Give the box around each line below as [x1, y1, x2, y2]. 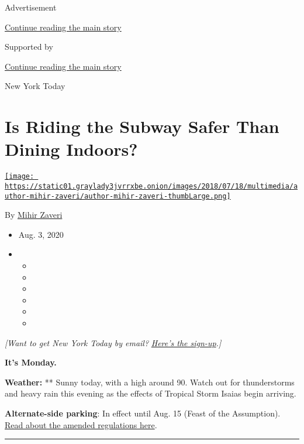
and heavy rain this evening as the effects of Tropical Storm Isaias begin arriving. [5, 387, 296, 399]
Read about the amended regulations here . [5, 418, 157, 431]
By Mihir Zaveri [5, 209, 63, 221]
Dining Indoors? [5, 137, 138, 161]
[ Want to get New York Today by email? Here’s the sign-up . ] [5, 336, 222, 349]
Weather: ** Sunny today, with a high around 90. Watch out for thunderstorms [5, 375, 295, 388]
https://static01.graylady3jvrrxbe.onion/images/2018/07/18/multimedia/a [5, 182, 298, 190]
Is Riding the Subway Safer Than [5, 114, 279, 138]
